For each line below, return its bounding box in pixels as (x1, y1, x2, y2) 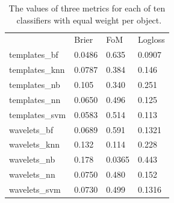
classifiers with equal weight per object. (16, 13, 162, 26)
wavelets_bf (9, 123, 54, 136)
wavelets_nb (9, 153, 55, 166)
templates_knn (9, 63, 65, 76)
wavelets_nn (9, 168, 55, 181)
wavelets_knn (9, 138, 60, 151)
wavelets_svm (9, 183, 61, 195)
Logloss (138, 33, 165, 46)
